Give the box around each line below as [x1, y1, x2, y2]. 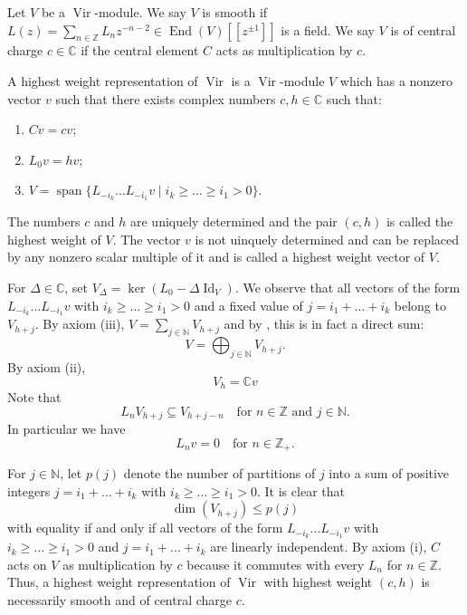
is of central [390, 20, 456, 39]
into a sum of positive [329, 464, 450, 483]
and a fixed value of [194, 295, 303, 314]
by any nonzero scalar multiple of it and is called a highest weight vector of [7, 247, 425, 266]
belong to [394, 295, 446, 314]
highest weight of [7, 229, 101, 248]
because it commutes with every [186, 554, 365, 573]
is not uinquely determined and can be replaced [195, 229, 460, 248]
